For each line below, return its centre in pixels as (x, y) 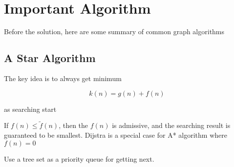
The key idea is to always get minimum (63, 78)
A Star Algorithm (50, 58)
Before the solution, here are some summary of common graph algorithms (114, 31)
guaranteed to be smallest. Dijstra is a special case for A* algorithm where (116, 135)
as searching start (30, 109)
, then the (74, 125)
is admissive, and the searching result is (171, 125)
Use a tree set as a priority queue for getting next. (79, 158)
